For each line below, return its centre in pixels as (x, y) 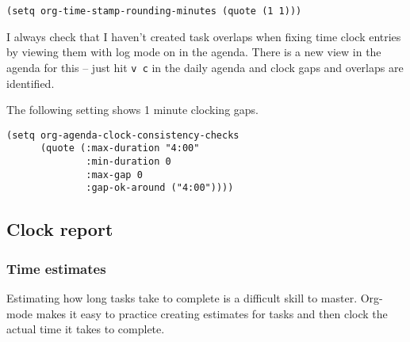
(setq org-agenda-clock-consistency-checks (123, 135)
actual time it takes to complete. (86, 329)
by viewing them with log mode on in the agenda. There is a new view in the (194, 52)
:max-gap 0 (114, 175)
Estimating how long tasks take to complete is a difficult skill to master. (182, 297)
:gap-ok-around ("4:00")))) (160, 188)
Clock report (60, 229)
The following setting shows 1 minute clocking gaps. (133, 110)
